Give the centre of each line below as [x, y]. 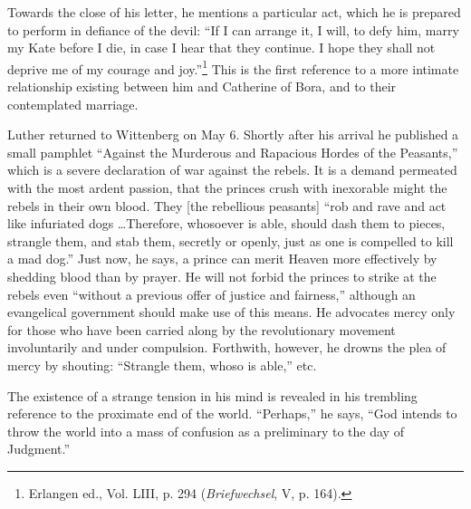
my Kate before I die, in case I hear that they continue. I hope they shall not [221, 48]
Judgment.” [39, 449]
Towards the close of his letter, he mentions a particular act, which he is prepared [234, 12]
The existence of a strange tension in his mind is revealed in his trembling [212, 395]
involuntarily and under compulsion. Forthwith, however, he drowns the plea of [227, 347]
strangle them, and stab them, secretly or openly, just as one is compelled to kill [231, 240]
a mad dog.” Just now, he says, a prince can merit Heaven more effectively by [222, 259]
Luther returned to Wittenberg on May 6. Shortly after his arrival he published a [233, 134]
